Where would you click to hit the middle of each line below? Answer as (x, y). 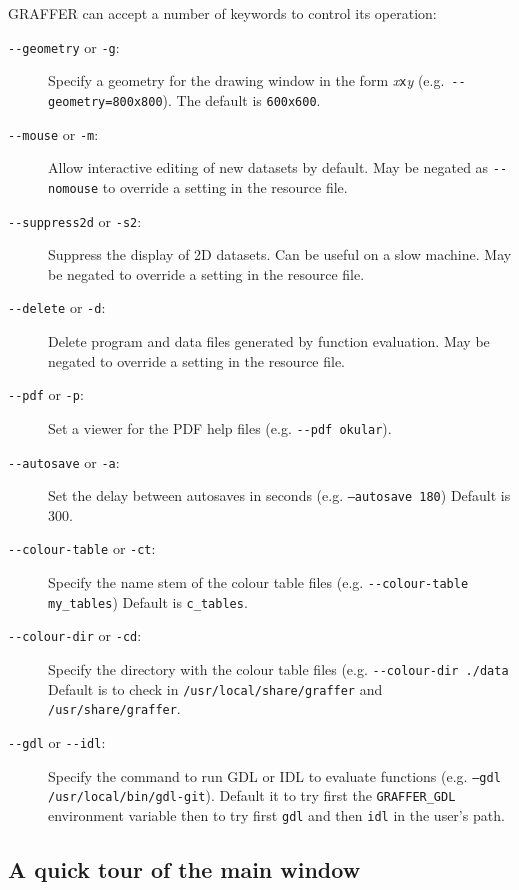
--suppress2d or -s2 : (75, 220)
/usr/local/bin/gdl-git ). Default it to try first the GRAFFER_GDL (252, 795)
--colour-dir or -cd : (75, 635)
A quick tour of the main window (184, 869)
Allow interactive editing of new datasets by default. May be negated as (268, 167)
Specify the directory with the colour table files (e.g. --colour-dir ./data (278, 669)
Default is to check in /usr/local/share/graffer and (215, 688)
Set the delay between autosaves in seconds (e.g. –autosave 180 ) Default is (279, 495)
